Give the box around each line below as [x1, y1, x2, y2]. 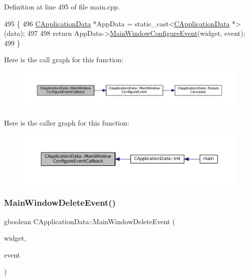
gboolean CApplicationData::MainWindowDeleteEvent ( [4, 216, 175, 226]
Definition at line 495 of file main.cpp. [4, 1, 120, 11]
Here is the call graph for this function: [4, 54, 124, 65]
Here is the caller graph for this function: [4, 118, 129, 128]
